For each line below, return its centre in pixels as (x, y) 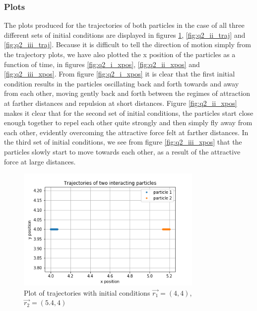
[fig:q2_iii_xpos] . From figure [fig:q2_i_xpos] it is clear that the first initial (120, 74)
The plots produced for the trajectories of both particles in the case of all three (124, 25)
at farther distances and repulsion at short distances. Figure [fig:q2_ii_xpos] (121, 103)
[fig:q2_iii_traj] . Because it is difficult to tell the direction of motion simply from (128, 44)
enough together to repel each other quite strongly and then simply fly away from (128, 122)
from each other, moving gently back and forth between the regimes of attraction (127, 93)
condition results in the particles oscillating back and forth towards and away (122, 83)
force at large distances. (40, 161)
